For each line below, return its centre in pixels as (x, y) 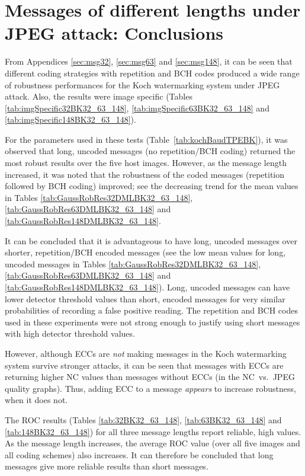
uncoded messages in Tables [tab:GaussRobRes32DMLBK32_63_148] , (133, 263)
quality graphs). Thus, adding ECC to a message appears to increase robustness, (150, 388)
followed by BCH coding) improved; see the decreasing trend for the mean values (152, 186)
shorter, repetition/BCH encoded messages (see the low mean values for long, (145, 252)
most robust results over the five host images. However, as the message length (146, 163)
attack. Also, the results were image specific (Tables (99, 96)
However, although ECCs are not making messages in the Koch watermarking (146, 353)
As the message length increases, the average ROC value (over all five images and (152, 443)
